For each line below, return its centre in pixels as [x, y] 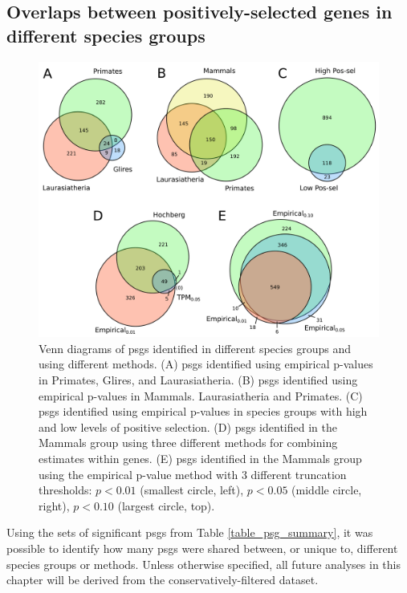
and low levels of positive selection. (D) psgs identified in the [188, 426]
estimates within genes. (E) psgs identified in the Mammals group [200, 459]
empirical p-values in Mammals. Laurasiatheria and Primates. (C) [201, 395]
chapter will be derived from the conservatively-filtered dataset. [163, 580]
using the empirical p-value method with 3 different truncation [193, 474]
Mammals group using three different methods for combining [188, 443]
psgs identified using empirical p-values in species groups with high [203, 411]
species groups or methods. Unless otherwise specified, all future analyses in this [203, 564]
